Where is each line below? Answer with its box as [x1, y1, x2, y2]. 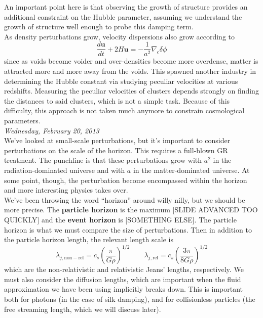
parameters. [4, 115, 41, 125]
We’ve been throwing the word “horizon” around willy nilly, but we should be [4, 194, 245, 205]
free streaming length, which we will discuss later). [4, 303, 161, 314]
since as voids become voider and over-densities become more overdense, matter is [4, 56, 258, 66]
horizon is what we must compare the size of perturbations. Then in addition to [4, 224, 252, 235]
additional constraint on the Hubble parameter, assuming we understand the [4, 11, 242, 22]
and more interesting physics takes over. [4, 185, 128, 195]
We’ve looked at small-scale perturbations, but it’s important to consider [4, 135, 231, 146]
